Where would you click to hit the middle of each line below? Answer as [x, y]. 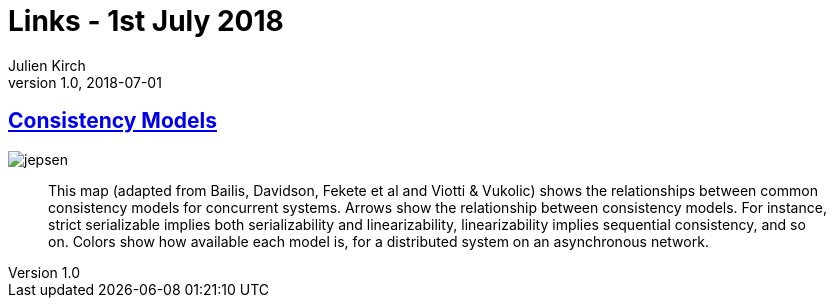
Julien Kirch [47, 65]
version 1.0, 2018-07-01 [85, 82]
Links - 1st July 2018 [146, 21]
